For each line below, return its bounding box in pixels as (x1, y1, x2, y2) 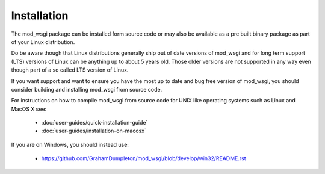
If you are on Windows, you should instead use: (11, 141, 129, 148)
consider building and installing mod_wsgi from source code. (11, 85, 162, 93)
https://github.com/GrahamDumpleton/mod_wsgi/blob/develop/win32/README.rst (41, 155, 246, 162)
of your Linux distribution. (11, 38, 75, 45)
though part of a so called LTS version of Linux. (11, 66, 129, 73)
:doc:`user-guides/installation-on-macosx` (41, 127, 147, 135)
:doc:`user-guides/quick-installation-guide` (41, 119, 148, 126)
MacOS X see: (11, 105, 47, 113)
